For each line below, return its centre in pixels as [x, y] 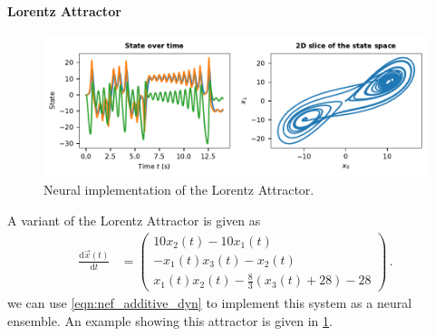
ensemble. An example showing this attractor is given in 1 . [170, 320]
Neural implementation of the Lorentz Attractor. [179, 190]
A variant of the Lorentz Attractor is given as [134, 220]
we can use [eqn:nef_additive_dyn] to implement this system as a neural [210, 302]
